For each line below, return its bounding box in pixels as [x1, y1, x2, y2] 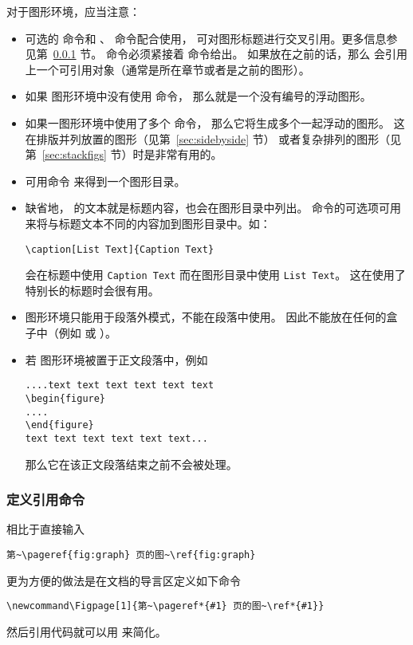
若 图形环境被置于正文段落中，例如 [25, 351, 208, 368]
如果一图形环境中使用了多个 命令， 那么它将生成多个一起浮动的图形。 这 [25, 114, 405, 131]
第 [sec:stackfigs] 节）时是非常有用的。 [25, 146, 222, 163]
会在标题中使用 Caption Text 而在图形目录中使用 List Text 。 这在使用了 [25, 266, 406, 283]
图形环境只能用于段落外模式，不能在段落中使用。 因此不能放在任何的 [25, 309, 387, 325]
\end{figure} [25, 419, 94, 431]
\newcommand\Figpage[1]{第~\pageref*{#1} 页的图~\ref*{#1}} [6, 600, 324, 612]
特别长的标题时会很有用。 [25, 281, 159, 298]
